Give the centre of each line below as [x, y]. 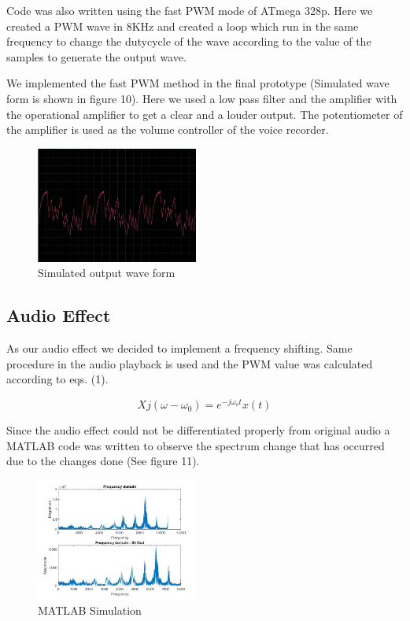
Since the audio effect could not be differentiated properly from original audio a [198, 430]
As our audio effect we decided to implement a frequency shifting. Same [179, 348]
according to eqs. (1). [57, 379]
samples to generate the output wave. [96, 56]
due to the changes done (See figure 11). [103, 461]
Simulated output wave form [107, 273]
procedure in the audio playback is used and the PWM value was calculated [190, 363]
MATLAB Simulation [90, 610]
